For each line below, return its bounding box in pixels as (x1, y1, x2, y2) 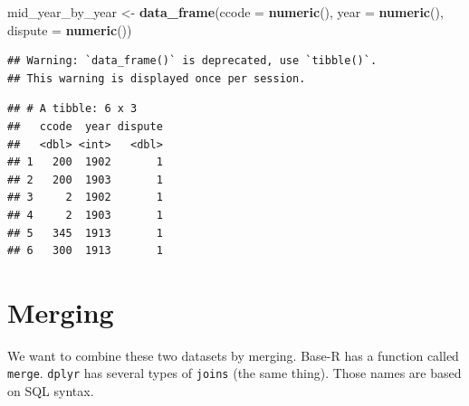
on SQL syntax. (7, 382, 94, 401)
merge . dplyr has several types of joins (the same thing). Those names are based (7, 364, 462, 382)
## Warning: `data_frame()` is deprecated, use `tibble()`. (7, 54, 378, 68)
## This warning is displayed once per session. (7, 71, 306, 85)
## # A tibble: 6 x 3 (7, 102, 138, 116)
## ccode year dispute (7, 119, 163, 133)
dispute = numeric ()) (7, 20, 132, 39)
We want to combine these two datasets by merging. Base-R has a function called (7, 345, 459, 364)
